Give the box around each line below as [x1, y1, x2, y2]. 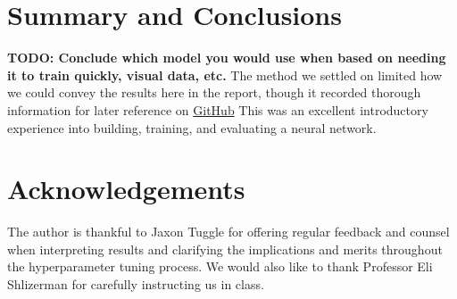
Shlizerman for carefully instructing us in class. [7, 275, 264, 293]
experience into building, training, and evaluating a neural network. [7, 118, 377, 137]
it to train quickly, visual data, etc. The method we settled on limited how [7, 65, 443, 84]
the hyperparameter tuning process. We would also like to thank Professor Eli [7, 257, 433, 276]
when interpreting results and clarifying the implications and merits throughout [7, 239, 443, 258]
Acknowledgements [7, 170, 245, 207]
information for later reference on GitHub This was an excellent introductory [7, 100, 428, 119]
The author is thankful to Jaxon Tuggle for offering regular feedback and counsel [7, 222, 450, 241]
